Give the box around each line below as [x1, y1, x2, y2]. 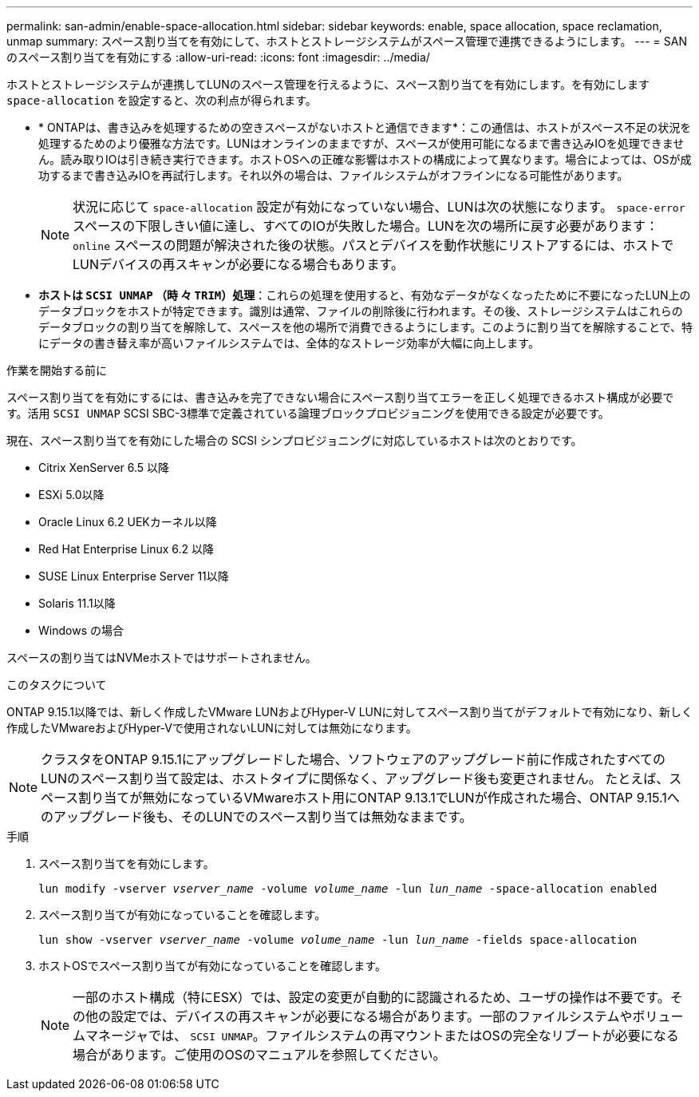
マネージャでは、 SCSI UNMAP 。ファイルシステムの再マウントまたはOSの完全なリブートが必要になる [85, 1028, 679, 1044]
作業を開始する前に [6, 363, 107, 377]
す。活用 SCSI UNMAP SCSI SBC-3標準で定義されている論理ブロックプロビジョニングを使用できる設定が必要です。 [6, 406, 610, 420]
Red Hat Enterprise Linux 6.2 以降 [38, 542, 215, 556]
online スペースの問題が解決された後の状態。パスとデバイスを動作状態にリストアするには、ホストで [73, 237, 674, 253]
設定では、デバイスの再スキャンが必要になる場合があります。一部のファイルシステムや [111, 1008, 633, 1024]
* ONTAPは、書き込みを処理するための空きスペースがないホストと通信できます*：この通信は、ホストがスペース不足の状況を [38, 121, 692, 134]
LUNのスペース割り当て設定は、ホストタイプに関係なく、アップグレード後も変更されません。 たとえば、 [41, 770, 669, 786]
